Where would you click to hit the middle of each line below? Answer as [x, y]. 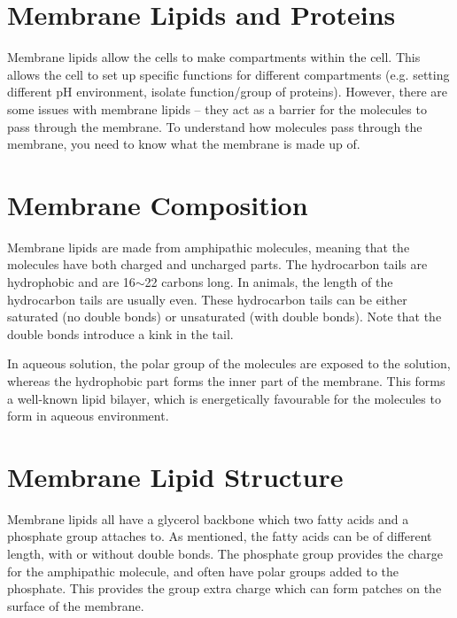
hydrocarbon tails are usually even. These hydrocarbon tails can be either [207, 299]
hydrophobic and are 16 [71, 282]
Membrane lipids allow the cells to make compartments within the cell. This [214, 57]
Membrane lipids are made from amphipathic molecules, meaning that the [209, 247]
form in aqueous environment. [88, 416]
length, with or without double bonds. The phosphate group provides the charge [225, 554]
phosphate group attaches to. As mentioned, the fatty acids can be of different [220, 536]
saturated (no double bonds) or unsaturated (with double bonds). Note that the [225, 317]
